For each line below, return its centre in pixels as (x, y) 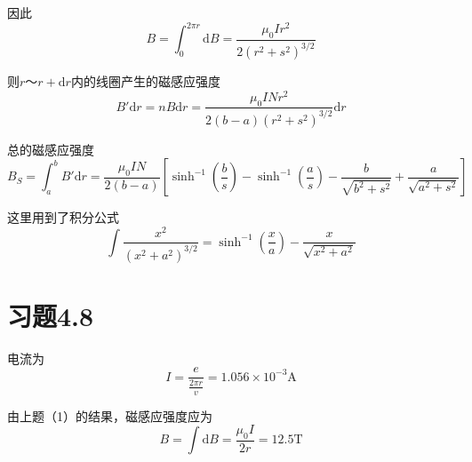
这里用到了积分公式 (63, 217)
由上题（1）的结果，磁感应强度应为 (110, 415)
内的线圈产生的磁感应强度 (145, 81)
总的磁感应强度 (51, 149)
